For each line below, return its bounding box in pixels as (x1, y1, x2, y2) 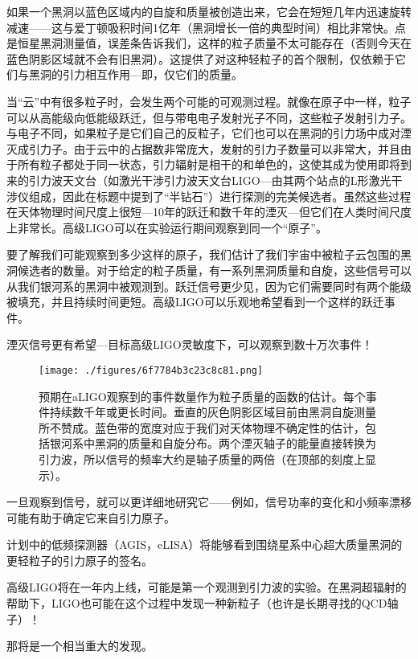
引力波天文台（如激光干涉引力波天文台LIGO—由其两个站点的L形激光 (28, 171, 391, 188)
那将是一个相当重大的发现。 (6, 637, 153, 654)
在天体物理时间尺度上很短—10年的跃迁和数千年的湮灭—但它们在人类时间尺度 (6, 203, 412, 220)
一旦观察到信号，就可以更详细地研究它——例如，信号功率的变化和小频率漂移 (6, 493, 412, 510)
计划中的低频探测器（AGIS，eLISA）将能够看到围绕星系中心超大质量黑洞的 (6, 536, 403, 553)
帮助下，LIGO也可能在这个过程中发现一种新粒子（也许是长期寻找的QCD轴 (6, 595, 399, 612)
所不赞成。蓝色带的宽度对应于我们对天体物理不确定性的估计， (39, 419, 365, 436)
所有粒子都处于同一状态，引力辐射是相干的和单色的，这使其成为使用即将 (17, 156, 400, 173)
